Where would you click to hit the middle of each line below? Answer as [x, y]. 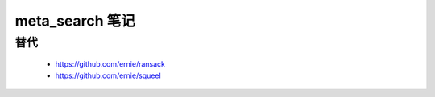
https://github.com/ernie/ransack [110, 64]
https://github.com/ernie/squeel [108, 75]
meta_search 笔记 [75, 21]
